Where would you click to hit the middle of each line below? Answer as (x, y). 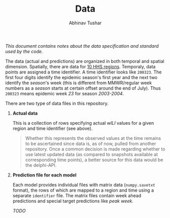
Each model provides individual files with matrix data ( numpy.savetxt (84, 185)
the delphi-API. (41, 165)
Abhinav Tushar (85, 23)
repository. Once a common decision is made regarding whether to (95, 149)
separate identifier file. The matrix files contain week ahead (77, 195)
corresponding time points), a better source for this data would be (94, 160)
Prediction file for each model (44, 175)
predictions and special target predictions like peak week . (73, 201)
